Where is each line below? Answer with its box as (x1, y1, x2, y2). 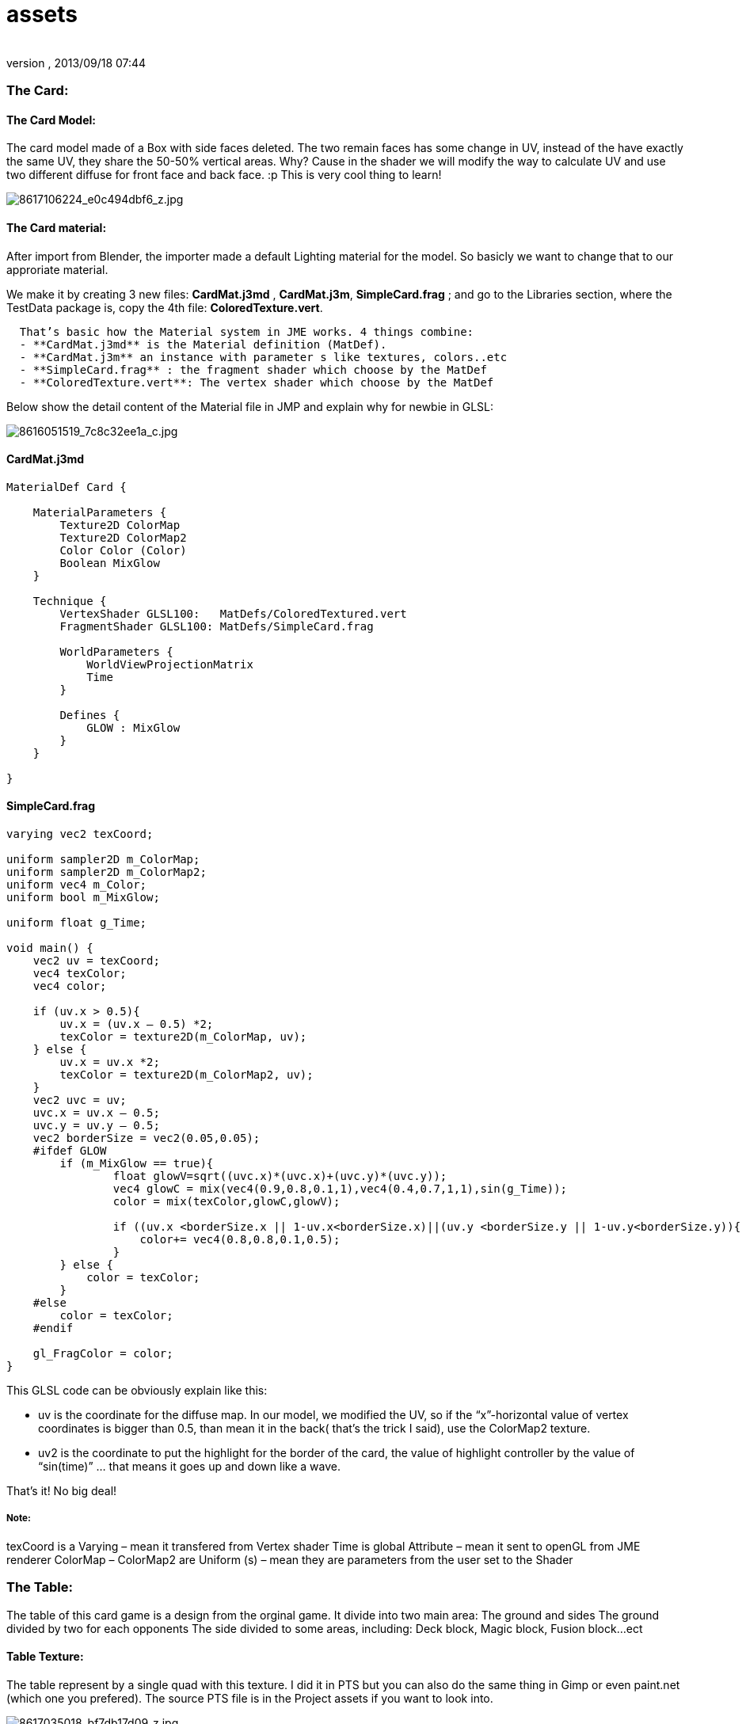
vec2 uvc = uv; (32, 1094, 127, 1106)
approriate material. (6, 262, 108, 276)
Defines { (59, 708, 120, 721)
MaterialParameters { (32, 505, 167, 519)
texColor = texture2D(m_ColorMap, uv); (59, 1030, 307, 1043)
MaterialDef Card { (6, 480, 127, 493)
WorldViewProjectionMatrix (86, 657, 253, 671)
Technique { (32, 594, 107, 607)
